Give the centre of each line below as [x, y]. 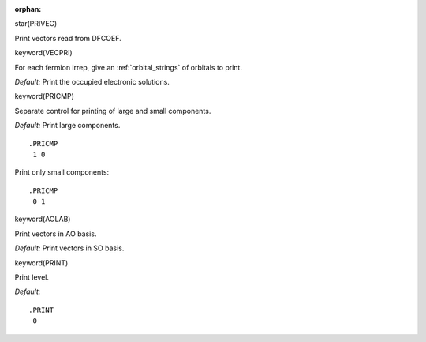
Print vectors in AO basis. [56, 234]
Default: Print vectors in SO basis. [69, 248]
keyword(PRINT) [41, 263]
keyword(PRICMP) [45, 96]
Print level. [32, 277]
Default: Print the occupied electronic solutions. [92, 81]
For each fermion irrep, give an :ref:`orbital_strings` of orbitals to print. [128, 67]
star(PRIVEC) [36, 24]
